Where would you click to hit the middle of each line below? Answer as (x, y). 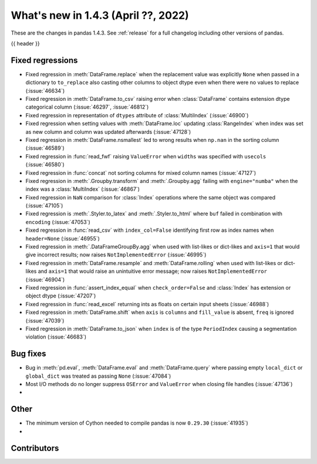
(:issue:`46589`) (45, 148)
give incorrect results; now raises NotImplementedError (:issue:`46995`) (116, 255)
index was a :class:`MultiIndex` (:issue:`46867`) (83, 189)
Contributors (35, 448)
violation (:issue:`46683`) (56, 337)
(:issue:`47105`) (44, 206)
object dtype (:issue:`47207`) (61, 296)
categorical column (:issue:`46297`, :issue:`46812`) (87, 107)
